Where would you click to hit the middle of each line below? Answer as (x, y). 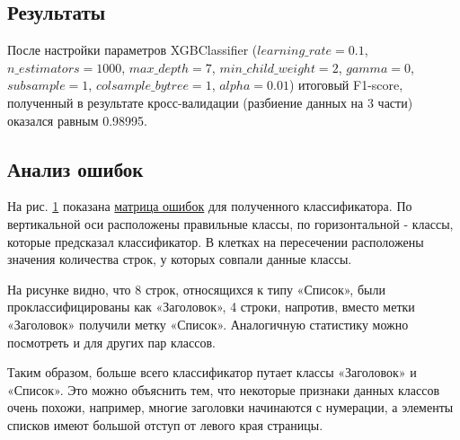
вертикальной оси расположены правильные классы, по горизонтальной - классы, (230, 223)
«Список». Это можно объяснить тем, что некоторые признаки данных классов (224, 389)
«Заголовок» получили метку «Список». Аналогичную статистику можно (208, 324)
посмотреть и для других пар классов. (111, 342)
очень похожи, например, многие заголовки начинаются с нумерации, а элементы (230, 407)
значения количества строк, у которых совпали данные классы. (180, 259)
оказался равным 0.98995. (78, 120)
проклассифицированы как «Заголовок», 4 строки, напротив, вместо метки (211, 307)
